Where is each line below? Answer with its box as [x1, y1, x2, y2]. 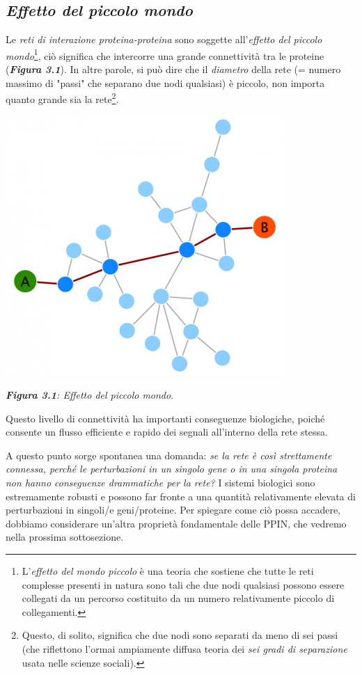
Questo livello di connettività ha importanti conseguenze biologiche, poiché [6, 411, 325, 425]
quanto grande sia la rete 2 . [6, 90, 119, 106]
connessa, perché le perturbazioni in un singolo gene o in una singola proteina [6, 461, 338, 476]
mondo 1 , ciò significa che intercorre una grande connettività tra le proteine [6, 46, 324, 63]
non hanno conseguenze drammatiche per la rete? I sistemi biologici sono [6, 475, 315, 490]
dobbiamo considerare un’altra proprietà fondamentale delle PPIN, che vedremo [6, 516, 347, 530]
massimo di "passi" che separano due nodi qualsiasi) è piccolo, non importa [6, 75, 325, 90]
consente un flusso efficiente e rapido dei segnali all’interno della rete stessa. [6, 424, 328, 439]
